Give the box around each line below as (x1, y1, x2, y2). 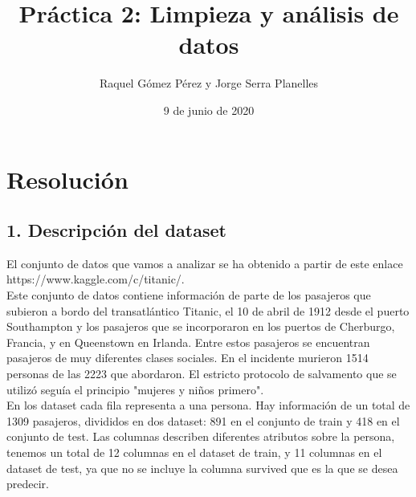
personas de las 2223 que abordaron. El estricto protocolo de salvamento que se (6, 365, 397, 382)
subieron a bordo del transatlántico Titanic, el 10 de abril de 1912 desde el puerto (6, 302, 410, 319)
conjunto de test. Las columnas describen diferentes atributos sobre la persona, (6, 428, 395, 445)
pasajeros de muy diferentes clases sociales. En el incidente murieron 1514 (6, 349, 369, 366)
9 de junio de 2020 (163, 101, 255, 118)
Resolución (6, 162, 128, 195)
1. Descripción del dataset (6, 218, 226, 242)
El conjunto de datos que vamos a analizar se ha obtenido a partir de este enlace (6, 255, 403, 271)
